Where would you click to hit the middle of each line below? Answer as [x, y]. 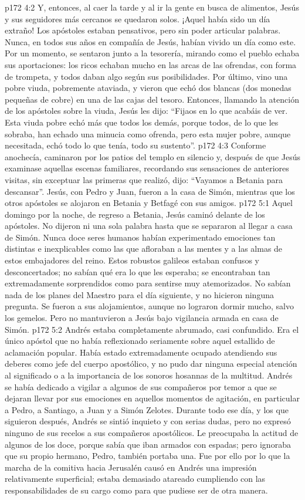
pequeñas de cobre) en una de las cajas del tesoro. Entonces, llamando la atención [152, 99]
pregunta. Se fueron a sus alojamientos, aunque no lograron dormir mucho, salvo [149, 306]
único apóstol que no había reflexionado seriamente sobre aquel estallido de [140, 341]
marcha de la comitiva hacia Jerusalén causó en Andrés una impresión [131, 467]
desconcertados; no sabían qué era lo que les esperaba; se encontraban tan [138, 271]
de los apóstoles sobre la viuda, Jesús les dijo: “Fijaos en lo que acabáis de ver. [146, 111]
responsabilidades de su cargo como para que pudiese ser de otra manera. [136, 490]
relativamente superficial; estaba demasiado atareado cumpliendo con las [135, 479]
